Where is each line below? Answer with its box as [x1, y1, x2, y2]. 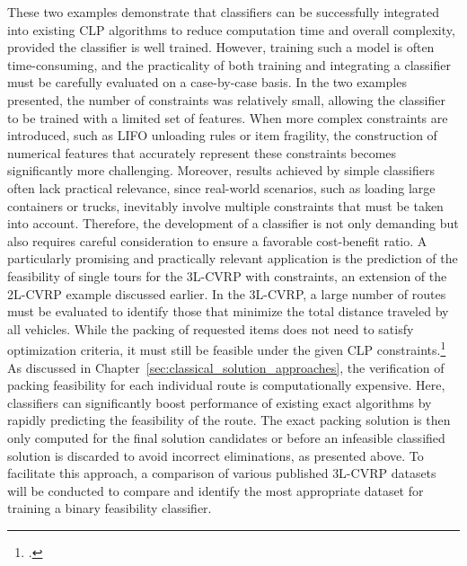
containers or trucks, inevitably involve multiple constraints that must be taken [7, 196, 444, 215]
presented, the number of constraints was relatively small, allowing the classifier [7, 90, 445, 109]
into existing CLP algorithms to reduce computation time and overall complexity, [7, 20, 455, 39]
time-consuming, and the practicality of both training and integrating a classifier [7, 55, 451, 74]
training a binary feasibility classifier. [7, 499, 212, 517]
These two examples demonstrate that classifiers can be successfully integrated [7, 3, 440, 21]
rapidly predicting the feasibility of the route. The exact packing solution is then [7, 411, 451, 429]
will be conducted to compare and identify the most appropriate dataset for [7, 481, 424, 500]
